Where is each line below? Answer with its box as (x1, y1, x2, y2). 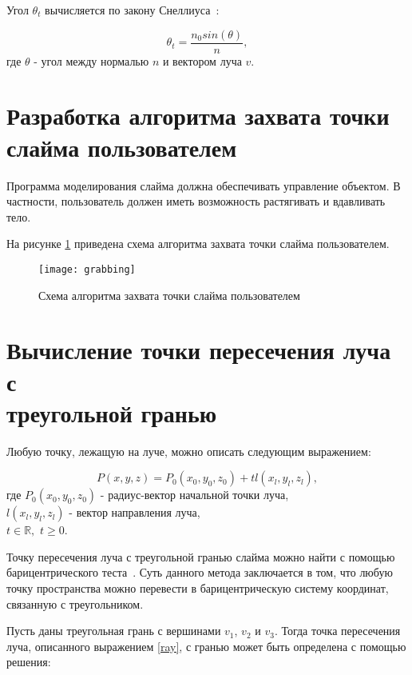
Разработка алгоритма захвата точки (6, 99, 390, 132)
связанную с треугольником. (6, 595, 144, 612)
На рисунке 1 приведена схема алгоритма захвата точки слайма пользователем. (6, 235, 390, 252)
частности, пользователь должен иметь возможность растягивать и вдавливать (6, 193, 386, 210)
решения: (6, 653, 51, 670)
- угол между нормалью (34, 52, 149, 69)
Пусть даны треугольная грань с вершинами (6, 622, 221, 639)
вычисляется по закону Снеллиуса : (45, 2, 220, 18)
